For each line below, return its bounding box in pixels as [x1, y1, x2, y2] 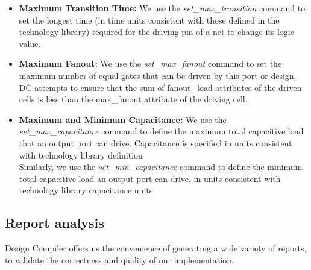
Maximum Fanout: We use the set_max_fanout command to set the [19, 57, 282, 70]
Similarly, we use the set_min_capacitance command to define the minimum [19, 160, 303, 173]
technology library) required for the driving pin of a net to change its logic [19, 25, 294, 38]
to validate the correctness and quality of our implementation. [5, 253, 234, 266]
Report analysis [5, 213, 104, 232]
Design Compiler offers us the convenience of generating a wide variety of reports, [5, 242, 307, 254]
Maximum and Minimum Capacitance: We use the [19, 113, 227, 125]
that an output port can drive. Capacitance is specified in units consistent [19, 136, 292, 149]
